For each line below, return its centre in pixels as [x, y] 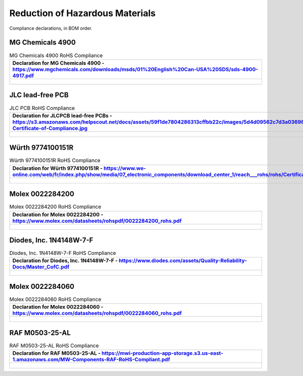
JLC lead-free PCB [39, 95]
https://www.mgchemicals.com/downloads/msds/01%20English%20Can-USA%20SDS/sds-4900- [135, 69]
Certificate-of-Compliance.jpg [50, 128]
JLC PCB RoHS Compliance [42, 108]
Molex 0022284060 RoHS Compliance [55, 299]
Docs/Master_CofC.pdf [41, 267]
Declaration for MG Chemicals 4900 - [58, 63]
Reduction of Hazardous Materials [83, 13]
